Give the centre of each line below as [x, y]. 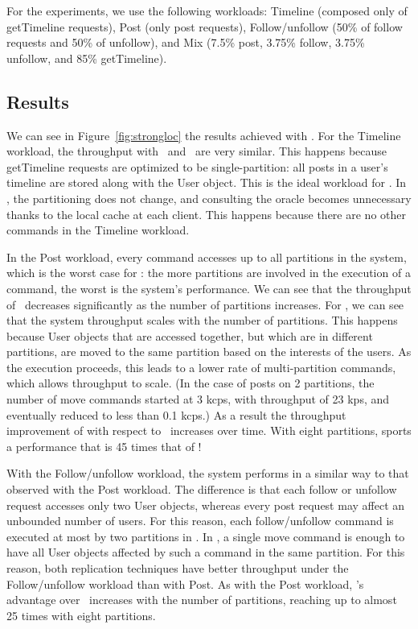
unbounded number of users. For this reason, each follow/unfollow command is [200, 521]
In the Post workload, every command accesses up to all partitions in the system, [207, 257]
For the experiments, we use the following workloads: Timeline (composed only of [207, 10]
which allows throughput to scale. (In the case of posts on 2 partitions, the [191, 383]
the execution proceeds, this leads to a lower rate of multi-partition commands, [201, 367]
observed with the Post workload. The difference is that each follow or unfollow [202, 489]
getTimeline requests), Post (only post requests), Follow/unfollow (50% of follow [205, 26]
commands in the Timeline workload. [98, 230]
